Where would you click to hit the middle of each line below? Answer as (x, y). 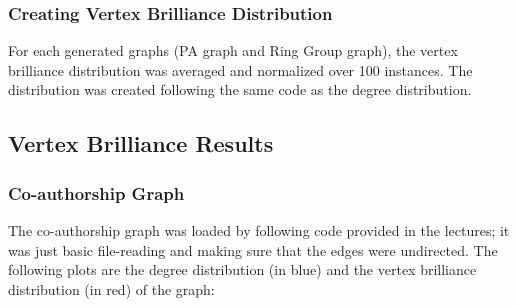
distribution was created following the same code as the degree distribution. (240, 89)
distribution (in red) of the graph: (111, 288)
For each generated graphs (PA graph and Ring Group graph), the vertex (233, 50)
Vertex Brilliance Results (141, 143)
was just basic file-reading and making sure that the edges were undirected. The (253, 249)
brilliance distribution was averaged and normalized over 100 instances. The (240, 69)
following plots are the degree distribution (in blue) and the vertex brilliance (242, 269)
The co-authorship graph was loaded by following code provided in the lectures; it (259, 230)
